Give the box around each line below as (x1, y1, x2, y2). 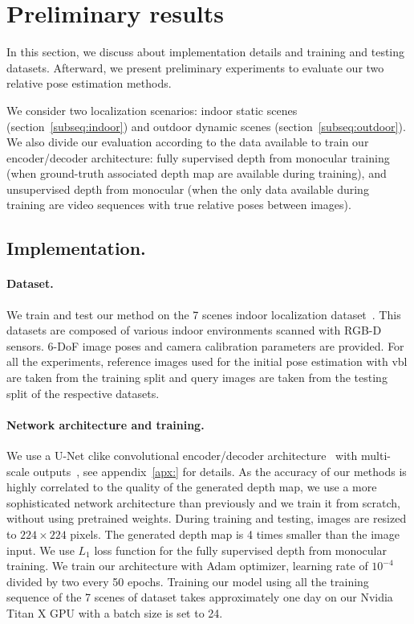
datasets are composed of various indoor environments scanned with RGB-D (6, 322, 382, 339)
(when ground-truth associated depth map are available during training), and (6, 165, 387, 182)
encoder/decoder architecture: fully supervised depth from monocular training (6, 149, 390, 166)
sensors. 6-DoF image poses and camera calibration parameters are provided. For (6, 337, 404, 354)
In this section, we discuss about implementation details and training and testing (6, 43, 405, 60)
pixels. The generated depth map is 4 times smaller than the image (70, 525, 400, 542)
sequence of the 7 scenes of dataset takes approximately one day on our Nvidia (6, 589, 393, 606)
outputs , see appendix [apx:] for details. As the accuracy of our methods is (33, 462, 407, 479)
